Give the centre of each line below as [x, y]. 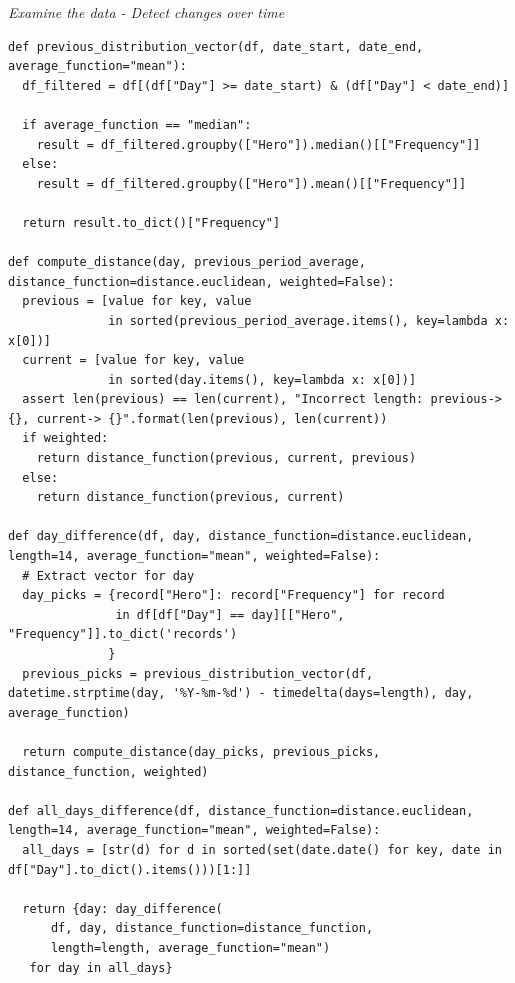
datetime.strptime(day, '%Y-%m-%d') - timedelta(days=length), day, [241, 693]
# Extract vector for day [108, 575]
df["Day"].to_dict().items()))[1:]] [130, 869]
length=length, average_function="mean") [190, 947]
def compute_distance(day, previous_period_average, [187, 262]
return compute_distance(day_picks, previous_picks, [201, 751]
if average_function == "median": [137, 124]
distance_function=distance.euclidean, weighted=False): [201, 281]
